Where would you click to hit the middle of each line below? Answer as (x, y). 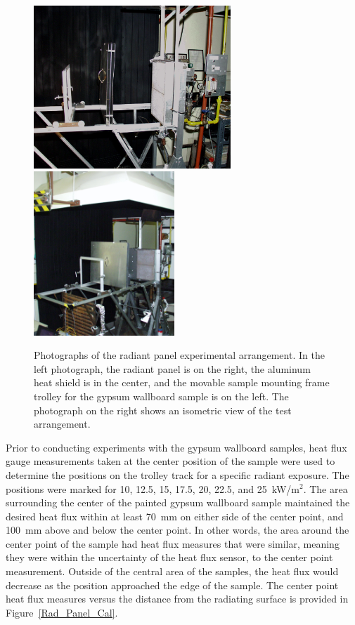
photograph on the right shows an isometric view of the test (163, 410)
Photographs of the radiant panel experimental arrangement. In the (179, 355)
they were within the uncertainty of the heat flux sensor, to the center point (169, 557)
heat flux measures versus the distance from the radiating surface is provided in (177, 599)
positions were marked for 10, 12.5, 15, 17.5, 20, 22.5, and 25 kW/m (153, 488)
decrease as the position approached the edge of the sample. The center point (172, 585)
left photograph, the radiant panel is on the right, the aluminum (172, 368)
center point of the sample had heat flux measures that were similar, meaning (173, 543)
